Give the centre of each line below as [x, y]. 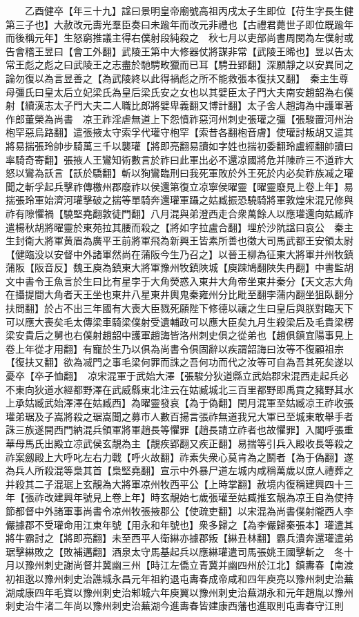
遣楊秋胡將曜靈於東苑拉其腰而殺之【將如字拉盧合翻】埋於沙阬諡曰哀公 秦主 [179, 227]
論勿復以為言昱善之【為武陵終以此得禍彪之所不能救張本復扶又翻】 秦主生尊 [177, 78]
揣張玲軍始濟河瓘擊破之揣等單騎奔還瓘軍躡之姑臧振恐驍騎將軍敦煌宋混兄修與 [179, 200]
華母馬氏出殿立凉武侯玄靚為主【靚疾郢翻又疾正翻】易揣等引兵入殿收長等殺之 [179, 443]
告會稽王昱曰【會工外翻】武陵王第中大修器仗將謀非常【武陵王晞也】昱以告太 [179, 51]
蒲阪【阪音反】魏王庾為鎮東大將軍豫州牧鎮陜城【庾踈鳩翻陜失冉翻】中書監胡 [179, 267]
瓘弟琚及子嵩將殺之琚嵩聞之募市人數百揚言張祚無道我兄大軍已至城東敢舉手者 [179, 416]
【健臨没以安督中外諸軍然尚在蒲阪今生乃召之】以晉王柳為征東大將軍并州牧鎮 [179, 254]
